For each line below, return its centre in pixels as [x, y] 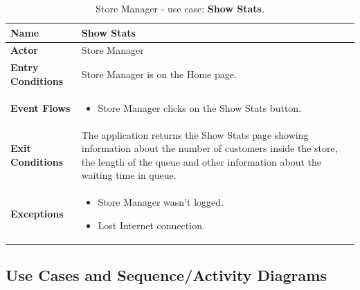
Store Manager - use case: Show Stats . [180, 8]
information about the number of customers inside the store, [209, 148]
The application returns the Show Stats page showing [195, 134]
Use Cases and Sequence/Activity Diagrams [166, 275]
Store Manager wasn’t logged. [161, 202]
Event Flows [40, 107]
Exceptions [37, 213]
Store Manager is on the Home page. [159, 74]
